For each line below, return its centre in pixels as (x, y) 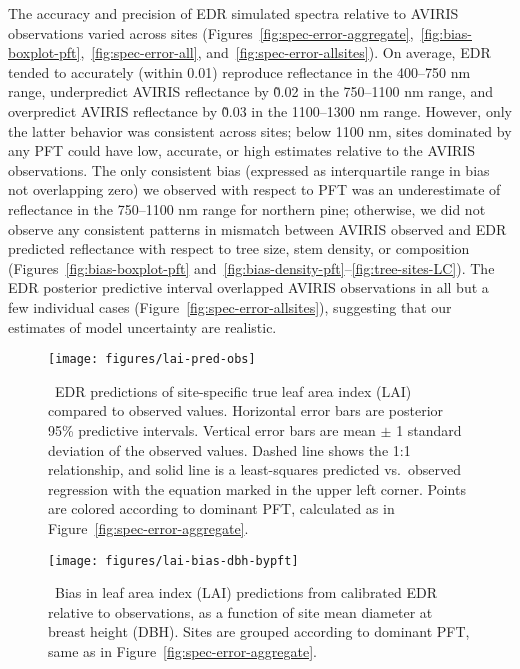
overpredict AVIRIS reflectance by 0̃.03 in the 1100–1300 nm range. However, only (260, 110)
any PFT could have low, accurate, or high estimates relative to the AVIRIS (242, 150)
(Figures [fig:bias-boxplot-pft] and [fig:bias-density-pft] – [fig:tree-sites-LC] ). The (251, 267)
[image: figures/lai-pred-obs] (152, 359)
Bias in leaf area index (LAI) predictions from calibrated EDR (246, 592)
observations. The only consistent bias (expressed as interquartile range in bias (249, 169)
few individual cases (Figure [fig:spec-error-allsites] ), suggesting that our (230, 306)
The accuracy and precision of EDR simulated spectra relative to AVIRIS (233, 13)
